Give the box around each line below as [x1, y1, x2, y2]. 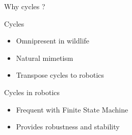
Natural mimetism [16, 52, 73, 63]
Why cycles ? [4, 1, 45, 11]
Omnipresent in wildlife [16, 35, 90, 46]
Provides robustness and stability [16, 121, 120, 132]
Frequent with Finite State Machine [16, 104, 128, 115]
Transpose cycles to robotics [16, 70, 104, 80]
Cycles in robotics [4, 86, 60, 97]
